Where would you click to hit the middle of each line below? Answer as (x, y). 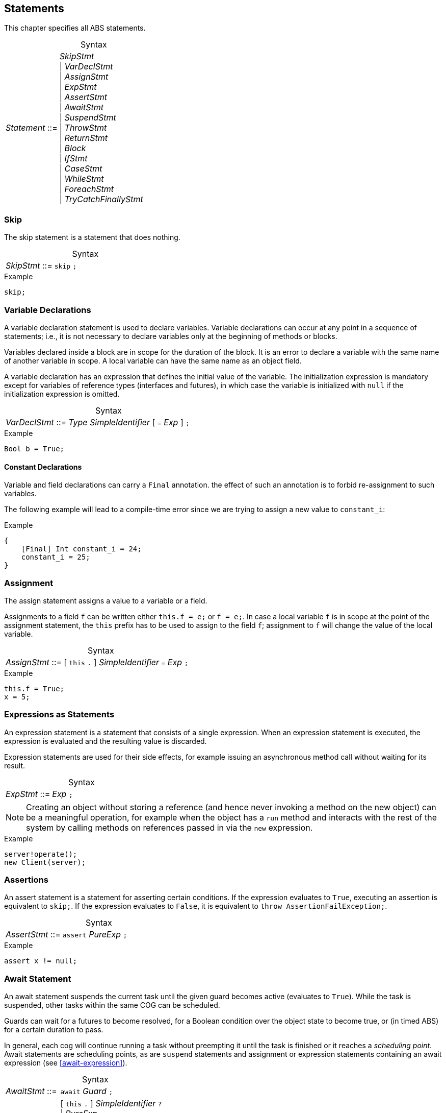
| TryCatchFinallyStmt (101, 199)
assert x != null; (41, 961)
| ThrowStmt (83, 128)
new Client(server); (45, 862)
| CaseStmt (81, 169)
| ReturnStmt (84, 138)
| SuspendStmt (88, 118)
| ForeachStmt (87, 189)
